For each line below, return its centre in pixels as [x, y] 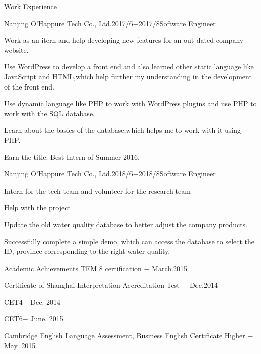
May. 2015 [20, 345]
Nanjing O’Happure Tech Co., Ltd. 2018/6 [69, 174]
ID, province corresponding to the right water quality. [87, 251]
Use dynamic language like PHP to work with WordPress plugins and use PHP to [130, 103]
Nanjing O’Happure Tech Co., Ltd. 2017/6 [69, 23]
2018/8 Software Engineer [177, 174]
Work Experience [30, 6]
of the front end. [29, 86]
